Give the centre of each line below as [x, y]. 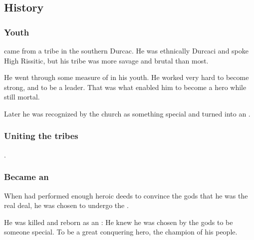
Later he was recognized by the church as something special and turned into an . [127, 113]
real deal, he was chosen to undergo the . [66, 205]
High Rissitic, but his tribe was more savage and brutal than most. [106, 60]
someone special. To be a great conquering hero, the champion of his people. [121, 232]
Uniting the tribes [41, 136]
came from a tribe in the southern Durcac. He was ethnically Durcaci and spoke [127, 50]
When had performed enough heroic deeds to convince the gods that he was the [126, 195]
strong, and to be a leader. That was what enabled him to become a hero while [125, 87]
